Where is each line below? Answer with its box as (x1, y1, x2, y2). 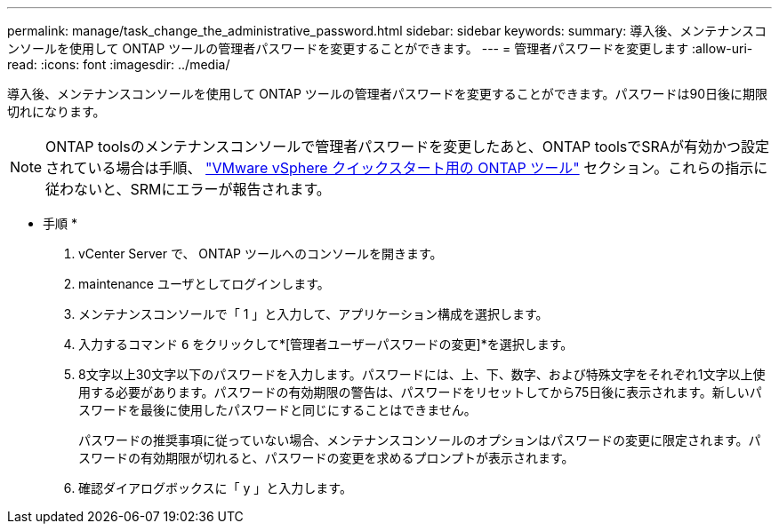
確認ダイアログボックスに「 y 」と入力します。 (78, 480, 352, 495)
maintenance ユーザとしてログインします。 (78, 276, 330, 291)
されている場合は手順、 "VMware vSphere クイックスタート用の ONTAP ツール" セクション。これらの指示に (45, 159, 768, 177)
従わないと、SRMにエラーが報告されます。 (45, 180, 331, 198)
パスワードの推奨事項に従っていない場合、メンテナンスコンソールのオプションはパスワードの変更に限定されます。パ (78, 432, 761, 448)
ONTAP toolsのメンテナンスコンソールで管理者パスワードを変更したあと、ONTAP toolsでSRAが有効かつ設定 (45, 138, 769, 155)
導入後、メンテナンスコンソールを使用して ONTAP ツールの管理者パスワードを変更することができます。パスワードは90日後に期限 (7, 86, 767, 101)
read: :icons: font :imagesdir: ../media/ (7, 57, 230, 72)
